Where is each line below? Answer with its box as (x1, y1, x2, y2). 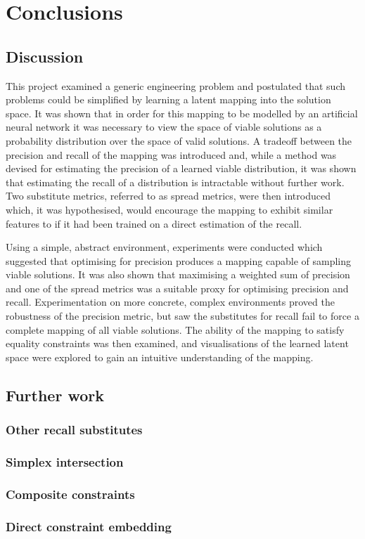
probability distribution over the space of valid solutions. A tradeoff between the (6, 133, 352, 148)
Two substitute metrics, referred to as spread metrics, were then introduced (6, 188, 331, 203)
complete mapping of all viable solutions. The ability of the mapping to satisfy (6, 322, 345, 337)
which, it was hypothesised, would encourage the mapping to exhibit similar (6, 202, 333, 216)
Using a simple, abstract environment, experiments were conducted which (6, 240, 323, 254)
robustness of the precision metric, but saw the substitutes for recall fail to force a (6, 309, 359, 323)
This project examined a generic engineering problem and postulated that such (6, 78, 346, 93)
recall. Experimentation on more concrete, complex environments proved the (6, 294, 335, 309)
